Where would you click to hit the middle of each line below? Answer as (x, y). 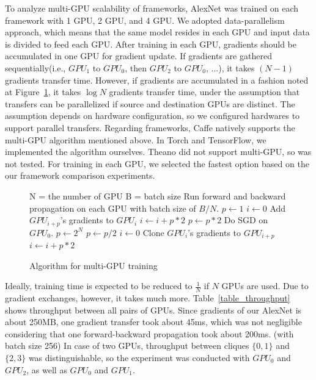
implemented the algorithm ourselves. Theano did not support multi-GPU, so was (158, 152)
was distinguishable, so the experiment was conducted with (139, 357)
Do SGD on (246, 220)
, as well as (47, 369)
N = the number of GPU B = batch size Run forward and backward (158, 195)
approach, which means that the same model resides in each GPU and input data (157, 32)
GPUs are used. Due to (265, 286)
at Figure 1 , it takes (43, 92)
